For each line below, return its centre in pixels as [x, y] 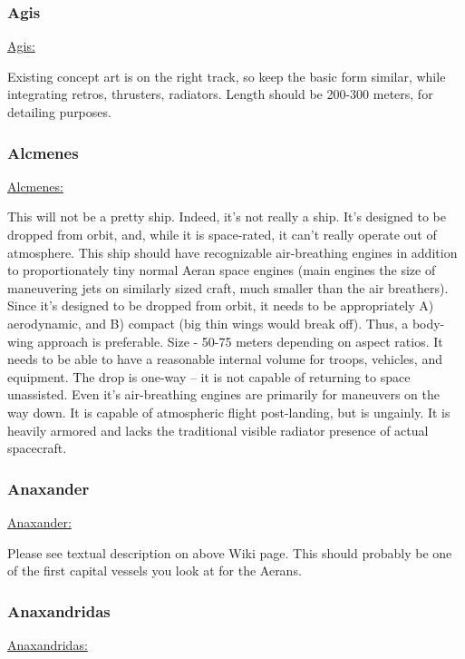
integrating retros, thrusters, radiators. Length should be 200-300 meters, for [220, 94]
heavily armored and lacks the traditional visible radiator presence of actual [218, 430]
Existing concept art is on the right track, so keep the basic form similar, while [227, 76]
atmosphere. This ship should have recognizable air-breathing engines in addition [232, 252]
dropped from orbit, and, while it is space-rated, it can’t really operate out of [222, 234]
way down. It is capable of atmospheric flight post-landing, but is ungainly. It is [229, 412]
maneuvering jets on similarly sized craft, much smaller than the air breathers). [228, 287]
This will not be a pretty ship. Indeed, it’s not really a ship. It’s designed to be [227, 216]
